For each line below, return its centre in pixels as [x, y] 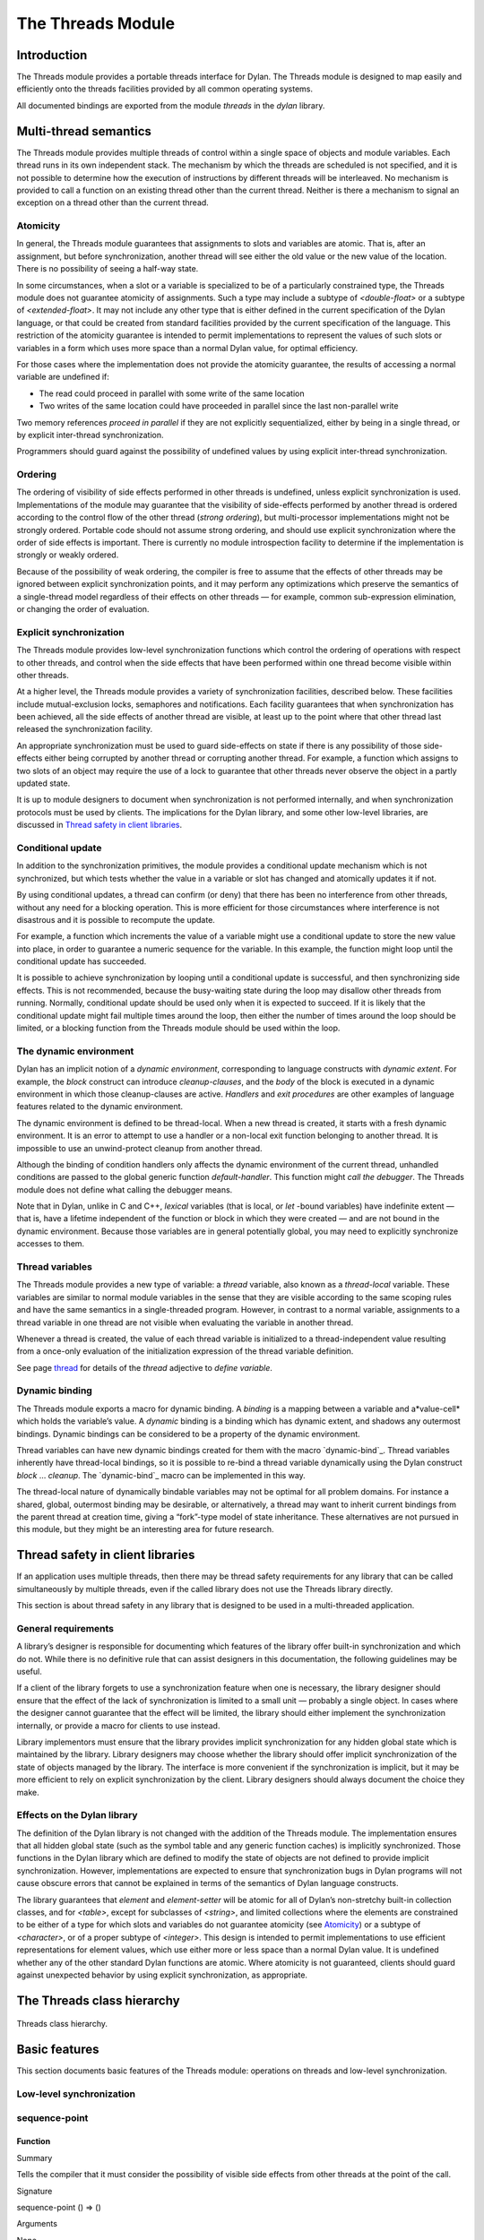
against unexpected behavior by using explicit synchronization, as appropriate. [162, 1975]
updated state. [43, 783]
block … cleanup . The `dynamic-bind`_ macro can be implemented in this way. [161, 1475]
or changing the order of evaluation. [83, 608]
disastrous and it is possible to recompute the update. [116, 919]
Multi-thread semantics [84, 131]
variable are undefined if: [63, 377]
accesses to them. [51, 1244]
